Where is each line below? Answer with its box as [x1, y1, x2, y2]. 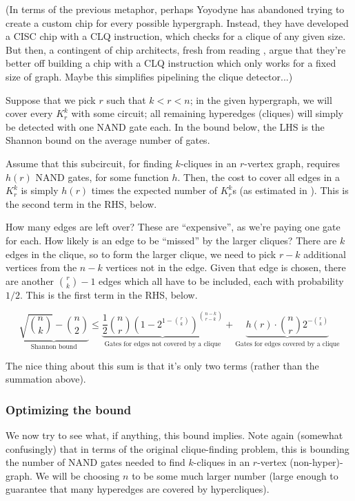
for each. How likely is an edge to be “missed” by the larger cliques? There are [6, 233, 337, 247]
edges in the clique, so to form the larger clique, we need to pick [6, 246, 276, 261]
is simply [21, 183, 59, 198]
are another [6, 273, 54, 288]
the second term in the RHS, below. [6, 196, 157, 211]
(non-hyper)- [290, 455, 343, 469]
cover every [6, 106, 53, 120]
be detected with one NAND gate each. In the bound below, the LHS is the [6, 119, 325, 134]
